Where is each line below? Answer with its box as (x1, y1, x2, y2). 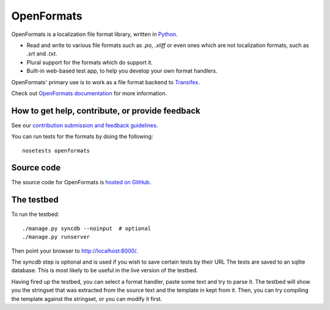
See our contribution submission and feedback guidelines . (11, 121, 158, 129)
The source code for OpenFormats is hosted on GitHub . (11, 179, 152, 186)
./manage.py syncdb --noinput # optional (22, 225, 152, 232)
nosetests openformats (22, 147, 90, 154)
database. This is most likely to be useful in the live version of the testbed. (11, 267, 198, 274)
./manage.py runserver (22, 234, 90, 240)
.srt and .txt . (26, 50, 57, 57)
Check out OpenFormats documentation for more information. (11, 89, 167, 97)
